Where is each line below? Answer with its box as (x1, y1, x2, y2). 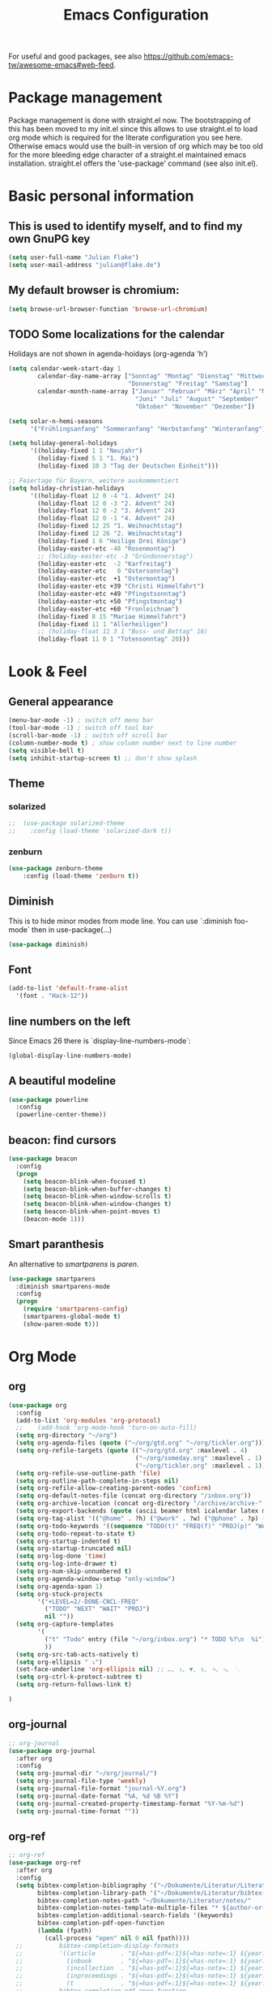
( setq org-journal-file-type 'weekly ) (15, 1777, 147, 1786)
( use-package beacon (8, 1155, 79, 1163)
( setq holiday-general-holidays (8, 439, 117, 447)
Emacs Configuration (63, 6, 209, 24)
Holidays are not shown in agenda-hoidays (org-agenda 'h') (8, 349, 208, 359)
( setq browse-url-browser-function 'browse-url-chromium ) (8, 304, 208, 313)
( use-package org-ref (8, 1859, 82, 1867)
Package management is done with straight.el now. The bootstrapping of (8, 115, 251, 125)
